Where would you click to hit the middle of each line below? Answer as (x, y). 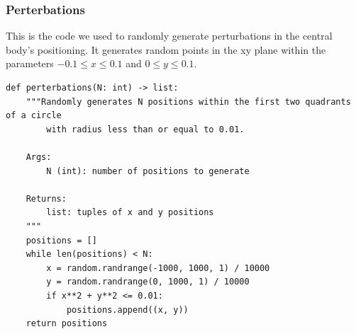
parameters (30, 63)
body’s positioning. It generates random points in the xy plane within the (166, 49)
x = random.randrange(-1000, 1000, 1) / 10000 (158, 268)
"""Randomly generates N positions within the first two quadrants (188, 102)
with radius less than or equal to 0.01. (145, 129)
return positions (67, 324)
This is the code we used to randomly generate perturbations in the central (169, 36)
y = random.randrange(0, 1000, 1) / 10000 (148, 282)
